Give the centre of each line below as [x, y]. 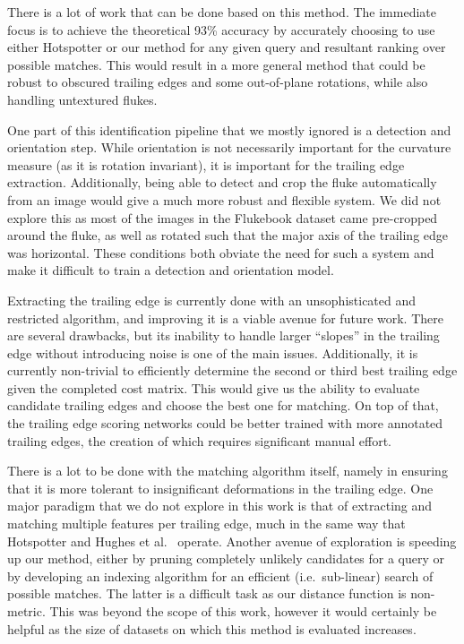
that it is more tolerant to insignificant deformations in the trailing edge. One [220, 488]
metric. [26, 611]
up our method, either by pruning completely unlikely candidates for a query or [226, 558]
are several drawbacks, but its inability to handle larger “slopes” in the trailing [223, 335]
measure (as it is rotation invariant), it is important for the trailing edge [206, 164]
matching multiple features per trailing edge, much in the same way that [206, 524]
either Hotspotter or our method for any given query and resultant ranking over [227, 47]
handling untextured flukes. [82, 99]
